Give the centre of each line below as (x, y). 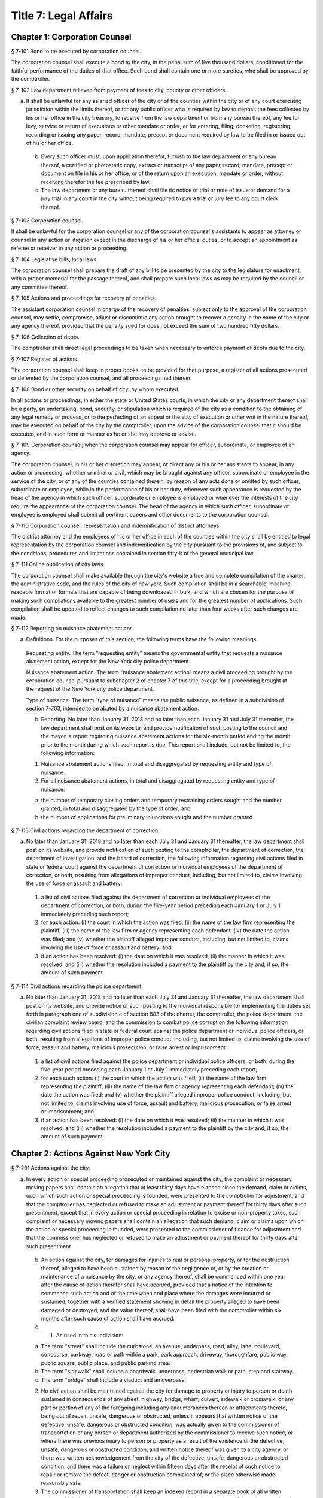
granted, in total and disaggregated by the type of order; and (116, 808)
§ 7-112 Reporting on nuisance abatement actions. (73, 628)
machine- (281, 584)
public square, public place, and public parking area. (106, 1363)
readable (22, 592)
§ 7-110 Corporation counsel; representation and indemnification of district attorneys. (116, 525)
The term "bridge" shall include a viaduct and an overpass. (114, 1380)
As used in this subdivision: (90, 1335)
